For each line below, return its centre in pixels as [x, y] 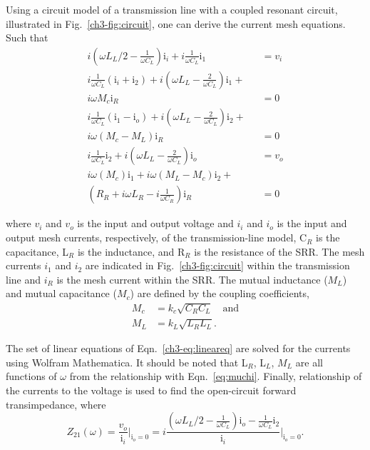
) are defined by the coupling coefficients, [220, 293]
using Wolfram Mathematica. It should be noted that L [127, 362]
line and [24, 279]
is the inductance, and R [131, 251]
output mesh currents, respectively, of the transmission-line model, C [156, 237]
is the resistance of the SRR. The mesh [279, 251]
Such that [27, 37]
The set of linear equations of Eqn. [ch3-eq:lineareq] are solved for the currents [178, 348]
